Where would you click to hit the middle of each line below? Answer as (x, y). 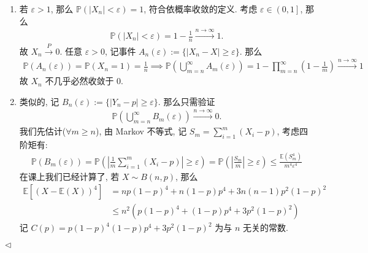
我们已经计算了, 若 (82, 176)
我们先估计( (43, 131)
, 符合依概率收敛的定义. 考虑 (201, 9)
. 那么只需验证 (186, 101)
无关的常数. (265, 228)
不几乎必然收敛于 (79, 81)
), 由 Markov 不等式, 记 (141, 131)
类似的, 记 (39, 101)
